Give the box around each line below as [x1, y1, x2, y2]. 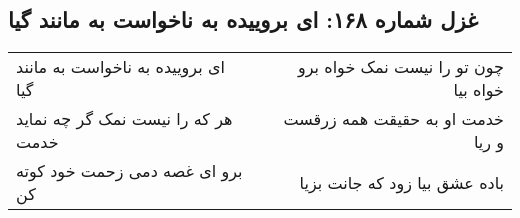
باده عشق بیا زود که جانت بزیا [299, 170, 504, 194]
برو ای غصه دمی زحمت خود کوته [16, 159, 243, 183]
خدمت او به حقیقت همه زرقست [283, 107, 504, 131]
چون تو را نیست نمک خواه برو [297, 55, 504, 79]
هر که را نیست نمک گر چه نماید [16, 107, 233, 131]
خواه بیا [453, 78, 504, 102]
